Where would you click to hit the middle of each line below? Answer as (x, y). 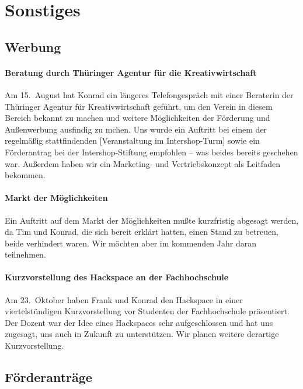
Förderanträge (48, 377)
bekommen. (25, 175)
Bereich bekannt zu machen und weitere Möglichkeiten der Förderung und (137, 118)
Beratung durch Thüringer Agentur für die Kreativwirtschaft (131, 72)
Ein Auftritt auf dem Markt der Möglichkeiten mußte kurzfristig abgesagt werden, (152, 220)
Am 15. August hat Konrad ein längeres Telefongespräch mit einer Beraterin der (149, 94)
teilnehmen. (25, 254)
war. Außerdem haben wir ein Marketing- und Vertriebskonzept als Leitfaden (142, 163)
